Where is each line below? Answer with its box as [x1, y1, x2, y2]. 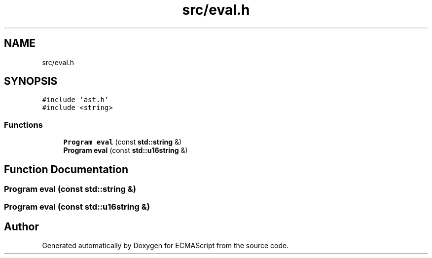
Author [4, 220, 39, 233]
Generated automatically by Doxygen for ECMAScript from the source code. [42, 241, 289, 250]
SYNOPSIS [4, 75, 58, 88]
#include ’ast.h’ [42, 96, 109, 104]
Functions [4, 119, 43, 130]
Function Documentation [4, 163, 128, 176]
